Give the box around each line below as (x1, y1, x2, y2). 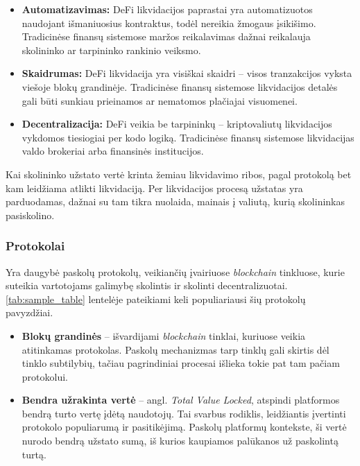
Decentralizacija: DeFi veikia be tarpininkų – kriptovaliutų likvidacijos (22, 116, 332, 131)
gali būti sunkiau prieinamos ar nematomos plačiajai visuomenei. (22, 93, 298, 107)
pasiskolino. (6, 207, 55, 222)
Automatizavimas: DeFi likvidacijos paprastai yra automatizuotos (22, 2, 313, 16)
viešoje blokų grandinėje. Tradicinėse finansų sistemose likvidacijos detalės (22, 79, 338, 94)
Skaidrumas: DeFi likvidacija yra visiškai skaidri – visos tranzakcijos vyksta (22, 66, 352, 80)
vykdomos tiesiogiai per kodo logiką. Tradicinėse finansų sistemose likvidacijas (22, 130, 354, 144)
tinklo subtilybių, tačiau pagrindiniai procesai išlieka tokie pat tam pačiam (22, 356, 340, 370)
